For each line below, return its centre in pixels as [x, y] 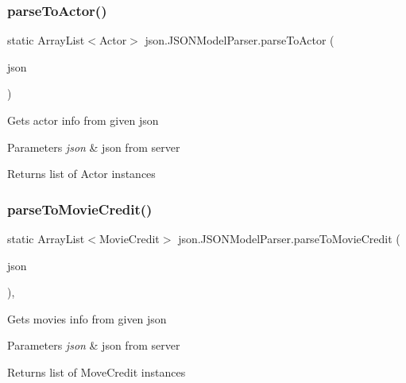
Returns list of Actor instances [81, 174]
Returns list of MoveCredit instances [97, 371]
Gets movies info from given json [87, 318]
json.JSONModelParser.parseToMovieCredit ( [289, 238]
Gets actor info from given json [83, 120]
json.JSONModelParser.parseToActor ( [240, 40]
